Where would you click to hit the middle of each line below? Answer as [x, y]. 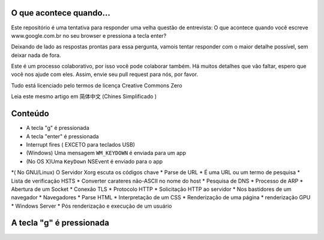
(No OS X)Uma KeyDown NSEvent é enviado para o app [94, 161]
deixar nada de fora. [36, 55]
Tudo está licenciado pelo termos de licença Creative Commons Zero [97, 85]
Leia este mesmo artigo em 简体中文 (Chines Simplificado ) [84, 96]
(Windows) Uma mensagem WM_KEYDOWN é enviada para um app [106, 153]
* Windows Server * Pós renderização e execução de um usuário [91, 206]
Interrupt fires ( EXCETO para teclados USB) [80, 144]
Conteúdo [30, 114]
